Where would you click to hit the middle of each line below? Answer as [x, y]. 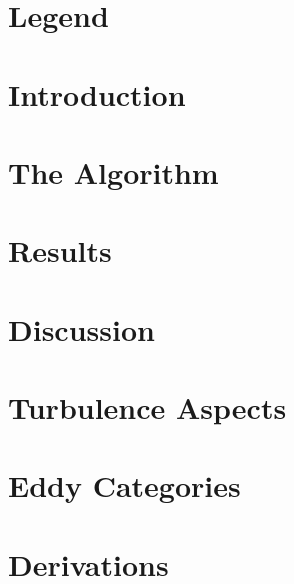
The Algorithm [113, 171]
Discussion [81, 328]
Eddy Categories [124, 485]
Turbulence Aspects [147, 407]
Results [60, 250]
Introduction [97, 93]
